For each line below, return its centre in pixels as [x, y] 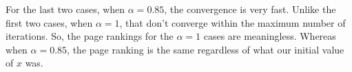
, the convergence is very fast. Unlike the [250, 9]
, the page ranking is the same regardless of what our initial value [206, 49]
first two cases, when [49, 22]
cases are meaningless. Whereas [270, 36]
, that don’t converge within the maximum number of [232, 22]
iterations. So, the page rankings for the [90, 36]
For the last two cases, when [65, 9]
